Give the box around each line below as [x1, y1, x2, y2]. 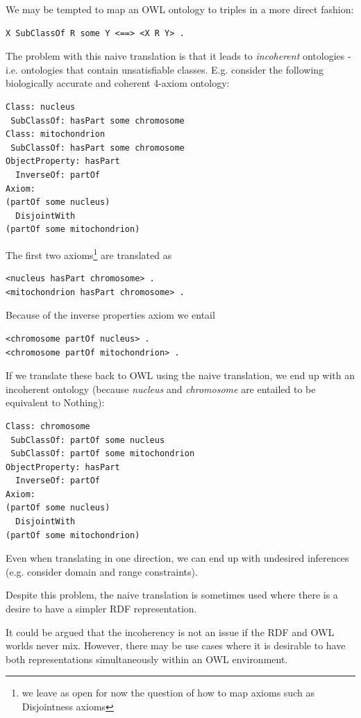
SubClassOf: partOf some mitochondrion [10, 449, 195, 459]
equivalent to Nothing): [6, 395, 105, 410]
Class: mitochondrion [6, 129, 106, 140]
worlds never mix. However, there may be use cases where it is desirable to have [6, 638, 346, 653]
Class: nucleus [6, 101, 76, 112]
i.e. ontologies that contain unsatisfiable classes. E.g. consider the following [6, 62, 324, 76]
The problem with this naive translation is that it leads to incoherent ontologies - [6, 49, 351, 63]
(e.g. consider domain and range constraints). [6, 564, 198, 578]
